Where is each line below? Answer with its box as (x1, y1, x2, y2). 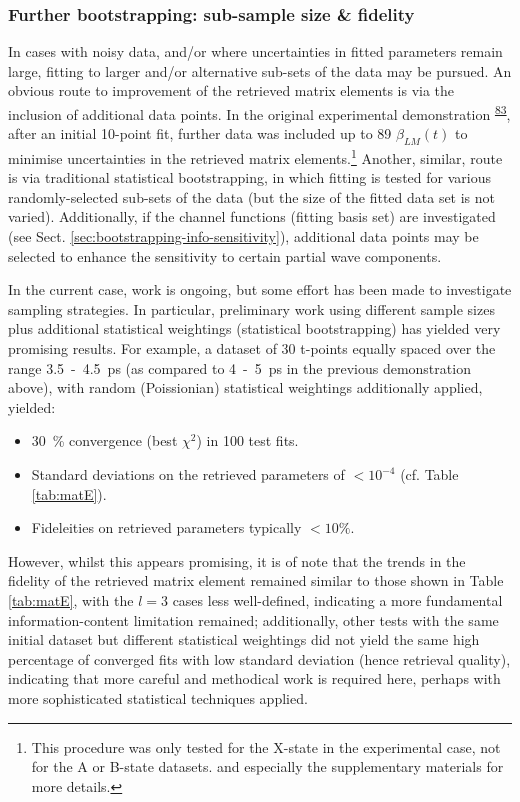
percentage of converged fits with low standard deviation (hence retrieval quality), (8, 648, 511, 669)
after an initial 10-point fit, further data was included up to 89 (8, 123, 392, 144)
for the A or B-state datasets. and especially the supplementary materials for (31, 756, 504, 777)
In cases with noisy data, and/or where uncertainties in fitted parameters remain (8, 41, 503, 62)
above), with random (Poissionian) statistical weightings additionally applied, (8, 377, 483, 398)
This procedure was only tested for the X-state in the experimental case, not (31, 736, 501, 757)
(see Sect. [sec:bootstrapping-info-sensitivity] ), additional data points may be (8, 226, 479, 247)
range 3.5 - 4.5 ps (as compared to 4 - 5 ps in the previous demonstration (8, 357, 471, 378)
